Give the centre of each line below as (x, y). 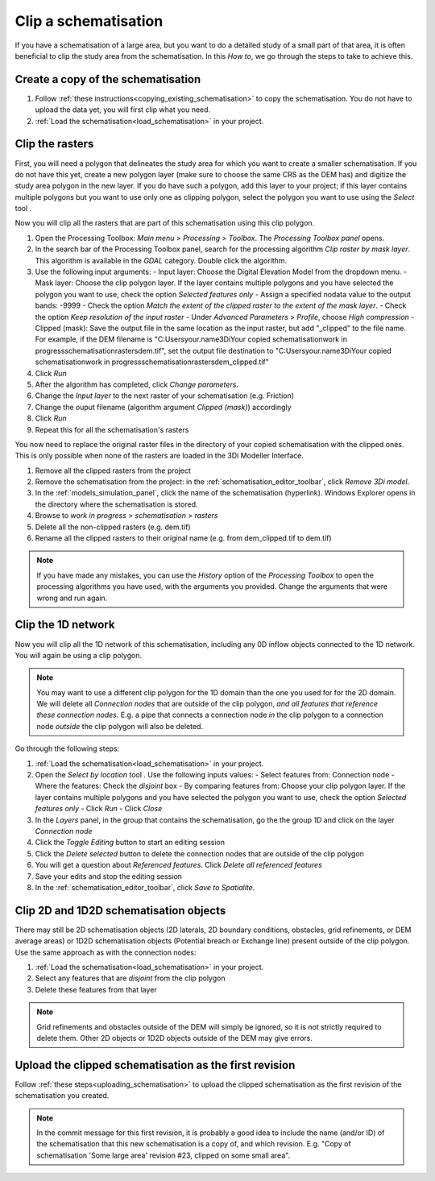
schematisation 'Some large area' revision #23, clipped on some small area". (164, 1155)
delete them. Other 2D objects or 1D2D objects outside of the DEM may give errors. (175, 1038)
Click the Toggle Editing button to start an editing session (130, 843)
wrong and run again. (72, 598)
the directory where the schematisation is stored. (116, 504)
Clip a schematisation (89, 21)
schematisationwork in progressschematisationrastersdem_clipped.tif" (152, 362)
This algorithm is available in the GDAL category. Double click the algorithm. (161, 260)
